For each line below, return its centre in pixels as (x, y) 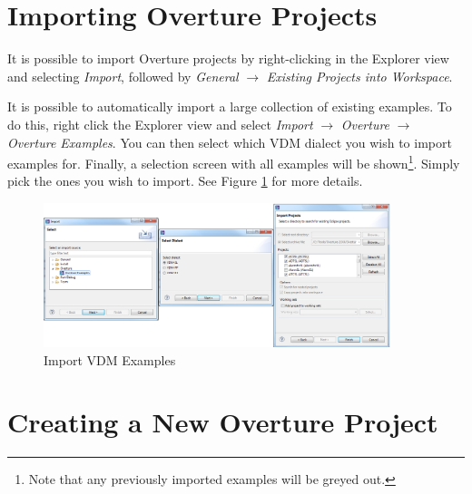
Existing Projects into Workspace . (359, 76)
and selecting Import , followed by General (123, 76)
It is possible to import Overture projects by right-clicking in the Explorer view (228, 58)
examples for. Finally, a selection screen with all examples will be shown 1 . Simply (234, 162)
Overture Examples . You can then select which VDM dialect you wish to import (230, 142)
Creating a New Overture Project (223, 422)
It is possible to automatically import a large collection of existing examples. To (230, 107)
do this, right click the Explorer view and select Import (160, 124)
